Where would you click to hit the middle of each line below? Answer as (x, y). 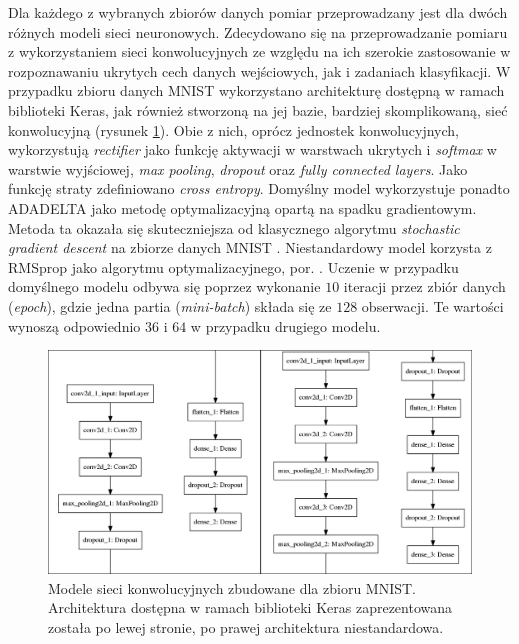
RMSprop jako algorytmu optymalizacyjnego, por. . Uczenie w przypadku (233, 266)
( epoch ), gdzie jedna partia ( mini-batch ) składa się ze (170, 305)
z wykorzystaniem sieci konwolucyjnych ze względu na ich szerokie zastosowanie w (259, 51)
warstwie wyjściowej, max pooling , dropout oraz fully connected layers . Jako (238, 168)
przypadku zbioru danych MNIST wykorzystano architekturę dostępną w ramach (256, 90)
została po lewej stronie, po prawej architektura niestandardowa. (246, 626)
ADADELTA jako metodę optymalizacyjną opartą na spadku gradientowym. (242, 207)
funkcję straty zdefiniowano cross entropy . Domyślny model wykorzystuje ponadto (259, 188)
